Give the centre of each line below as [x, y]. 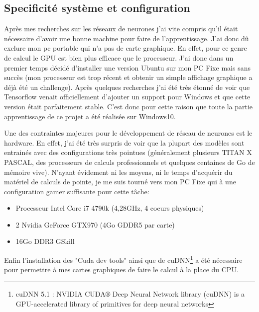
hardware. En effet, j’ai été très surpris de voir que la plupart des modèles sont [124, 142]
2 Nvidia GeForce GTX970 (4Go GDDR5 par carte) [95, 224]
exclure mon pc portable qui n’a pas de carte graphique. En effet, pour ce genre [126, 48]
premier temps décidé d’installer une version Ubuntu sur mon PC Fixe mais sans [127, 67]
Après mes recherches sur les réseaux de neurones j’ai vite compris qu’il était [121, 29]
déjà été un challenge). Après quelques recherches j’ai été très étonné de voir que [127, 87]
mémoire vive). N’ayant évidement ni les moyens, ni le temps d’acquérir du [118, 172]
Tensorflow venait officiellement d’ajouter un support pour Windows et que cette [127, 97]
